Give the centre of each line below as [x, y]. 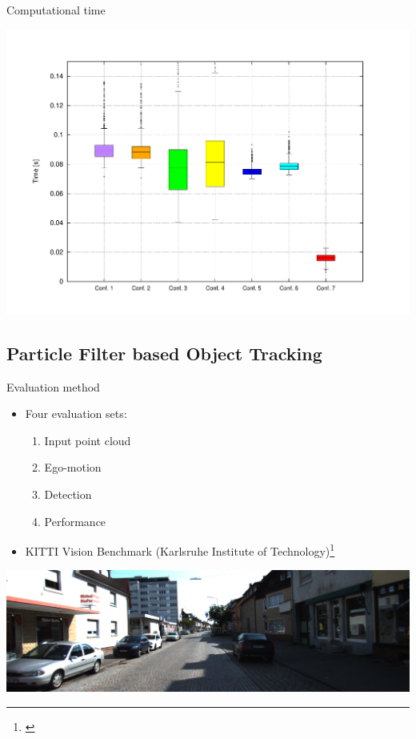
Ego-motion [73, 467]
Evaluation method [53, 386]
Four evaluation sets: [76, 414]
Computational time [56, 10]
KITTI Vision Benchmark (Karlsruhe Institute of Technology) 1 [180, 550]
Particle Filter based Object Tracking [164, 353]
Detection [68, 494]
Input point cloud [88, 440]
